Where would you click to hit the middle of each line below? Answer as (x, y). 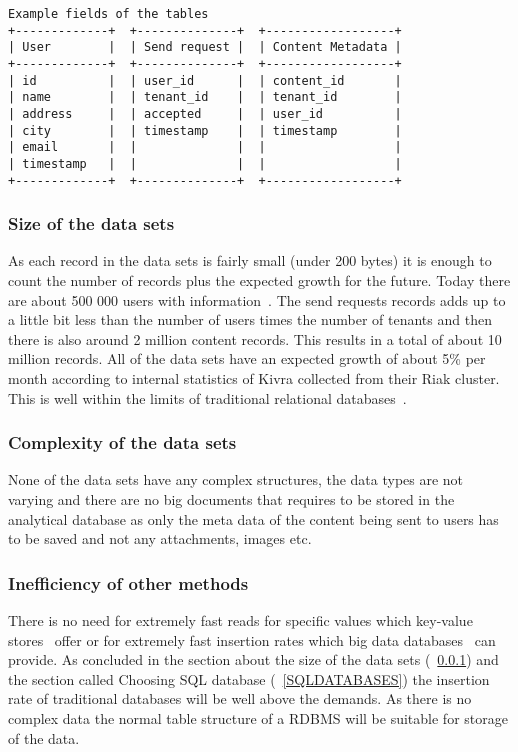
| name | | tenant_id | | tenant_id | (205, 97)
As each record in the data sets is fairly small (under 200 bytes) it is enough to (250, 260)
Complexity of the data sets (122, 442)
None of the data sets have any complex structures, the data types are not (236, 479)
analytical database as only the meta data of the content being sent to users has (253, 518)
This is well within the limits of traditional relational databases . (207, 397)
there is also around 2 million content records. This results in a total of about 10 (255, 338)
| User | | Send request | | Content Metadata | (205, 47)
